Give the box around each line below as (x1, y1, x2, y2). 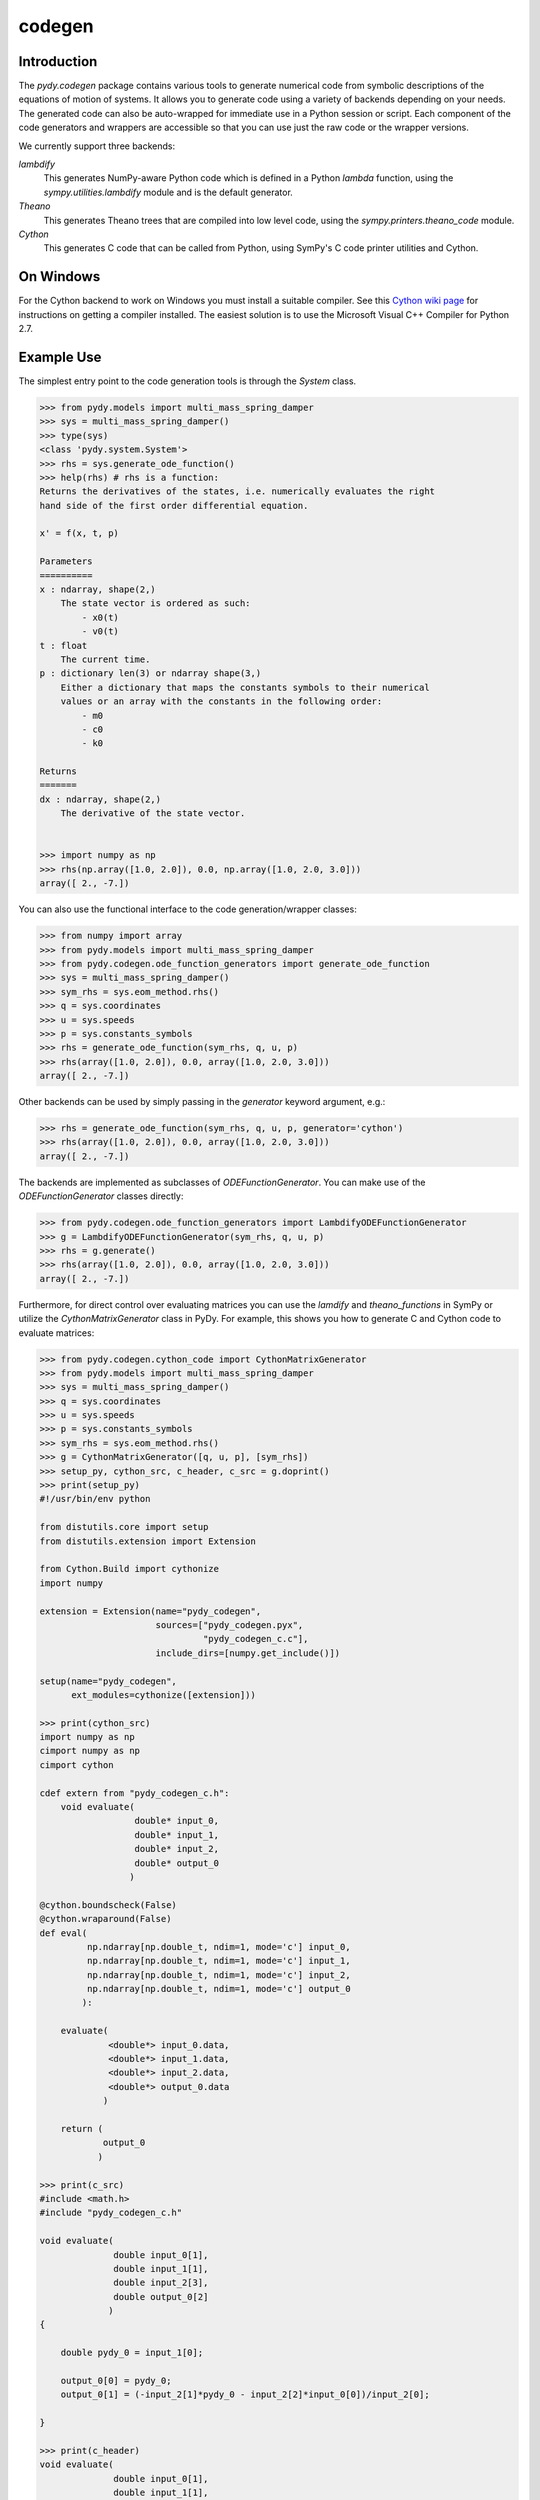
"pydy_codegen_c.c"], (202, 1633, 309, 1645)
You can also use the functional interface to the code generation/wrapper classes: (18, 903, 357, 915)
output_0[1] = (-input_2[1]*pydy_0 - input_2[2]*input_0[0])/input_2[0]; (60, 2389, 430, 2400)
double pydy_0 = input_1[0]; (60, 2347, 204, 2359)
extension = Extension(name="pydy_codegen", (39, 1605, 262, 1617)
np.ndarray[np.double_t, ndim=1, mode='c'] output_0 (86, 1983, 351, 1995)
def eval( (39, 1927, 88, 1939)
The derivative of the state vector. (60, 808, 246, 819)
